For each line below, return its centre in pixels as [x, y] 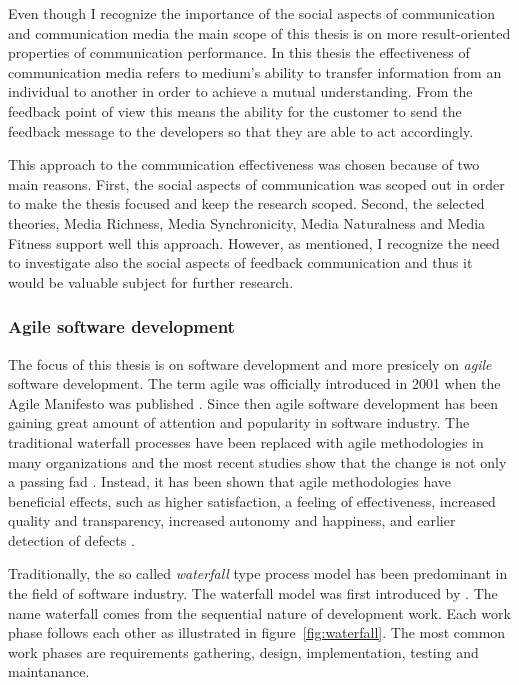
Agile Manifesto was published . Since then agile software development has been [253, 402]
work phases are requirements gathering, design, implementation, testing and [243, 651]
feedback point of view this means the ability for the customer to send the [235, 110]
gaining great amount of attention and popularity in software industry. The [239, 422]
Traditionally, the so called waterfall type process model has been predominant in [258, 573]
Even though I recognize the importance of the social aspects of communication [251, 13]
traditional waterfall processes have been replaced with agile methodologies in [246, 441]
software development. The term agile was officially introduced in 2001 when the [254, 383]
